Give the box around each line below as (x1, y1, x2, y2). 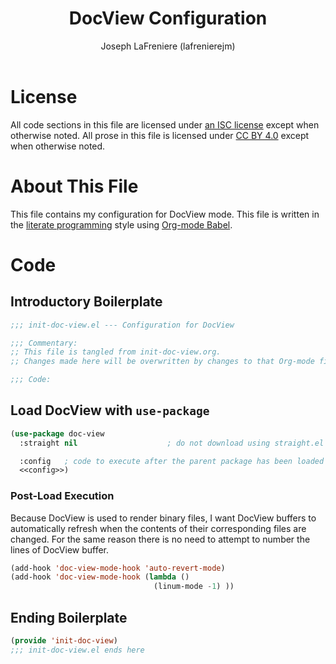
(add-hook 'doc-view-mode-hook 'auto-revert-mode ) (10, 563, 226, 573)
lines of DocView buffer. (10, 543, 110, 556)
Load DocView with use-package (10, 402, 210, 419)
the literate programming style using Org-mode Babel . (10, 218, 233, 231)
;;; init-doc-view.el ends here (10, 645, 145, 655)
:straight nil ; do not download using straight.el (19, 438, 325, 448)
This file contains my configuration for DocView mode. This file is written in (10, 208, 320, 220)
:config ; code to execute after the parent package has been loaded (19, 456, 325, 466)
